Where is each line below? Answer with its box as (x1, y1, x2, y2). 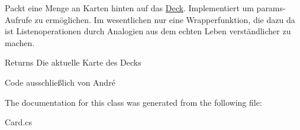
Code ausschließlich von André (5, 76, 115, 88)
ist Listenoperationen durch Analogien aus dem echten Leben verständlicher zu (5, 25, 291, 37)
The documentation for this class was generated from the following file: (5, 96, 262, 108)
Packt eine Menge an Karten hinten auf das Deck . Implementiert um (5, 2, 254, 14)
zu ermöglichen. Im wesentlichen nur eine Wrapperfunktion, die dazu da (34, 13, 295, 25)
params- (256, 2, 286, 14)
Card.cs (5, 116, 33, 128)
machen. (5, 36, 35, 48)
